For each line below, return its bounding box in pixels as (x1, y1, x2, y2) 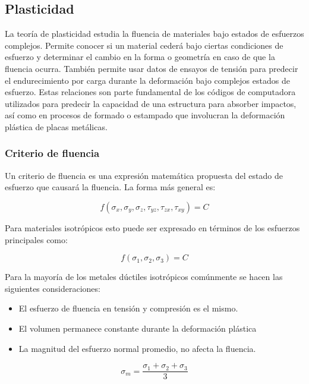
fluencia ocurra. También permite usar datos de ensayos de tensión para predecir (5, 62, 298, 74)
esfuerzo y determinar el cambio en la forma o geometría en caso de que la (5, 51, 275, 63)
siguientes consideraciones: (5, 282, 100, 294)
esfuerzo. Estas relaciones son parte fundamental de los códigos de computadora (5, 86, 296, 98)
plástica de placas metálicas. (5, 120, 108, 133)
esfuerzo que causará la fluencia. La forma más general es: (5, 181, 216, 193)
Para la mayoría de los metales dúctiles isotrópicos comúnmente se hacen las (5, 270, 283, 283)
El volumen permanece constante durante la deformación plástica (18, 322, 257, 334)
